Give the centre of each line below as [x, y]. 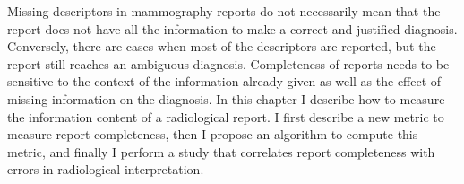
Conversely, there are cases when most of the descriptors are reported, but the [222, 46]
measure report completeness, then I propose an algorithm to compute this [213, 134]
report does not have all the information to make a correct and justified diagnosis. [232, 28]
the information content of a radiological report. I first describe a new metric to [226, 116]
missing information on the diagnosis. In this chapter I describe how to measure [226, 98]
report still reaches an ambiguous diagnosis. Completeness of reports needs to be [228, 63]
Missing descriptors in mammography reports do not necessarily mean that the [224, 11]
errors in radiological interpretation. [106, 169]
